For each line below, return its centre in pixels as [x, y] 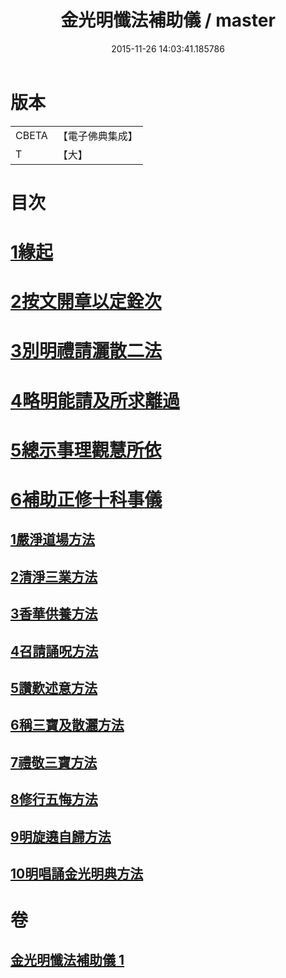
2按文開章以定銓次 [86, 302]
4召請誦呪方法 [54, 651]
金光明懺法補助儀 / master [168, 20]
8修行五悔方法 [54, 799]
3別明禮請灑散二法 [86, 351]
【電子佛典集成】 [97, 136]
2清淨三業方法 [54, 576]
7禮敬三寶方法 [54, 762]
